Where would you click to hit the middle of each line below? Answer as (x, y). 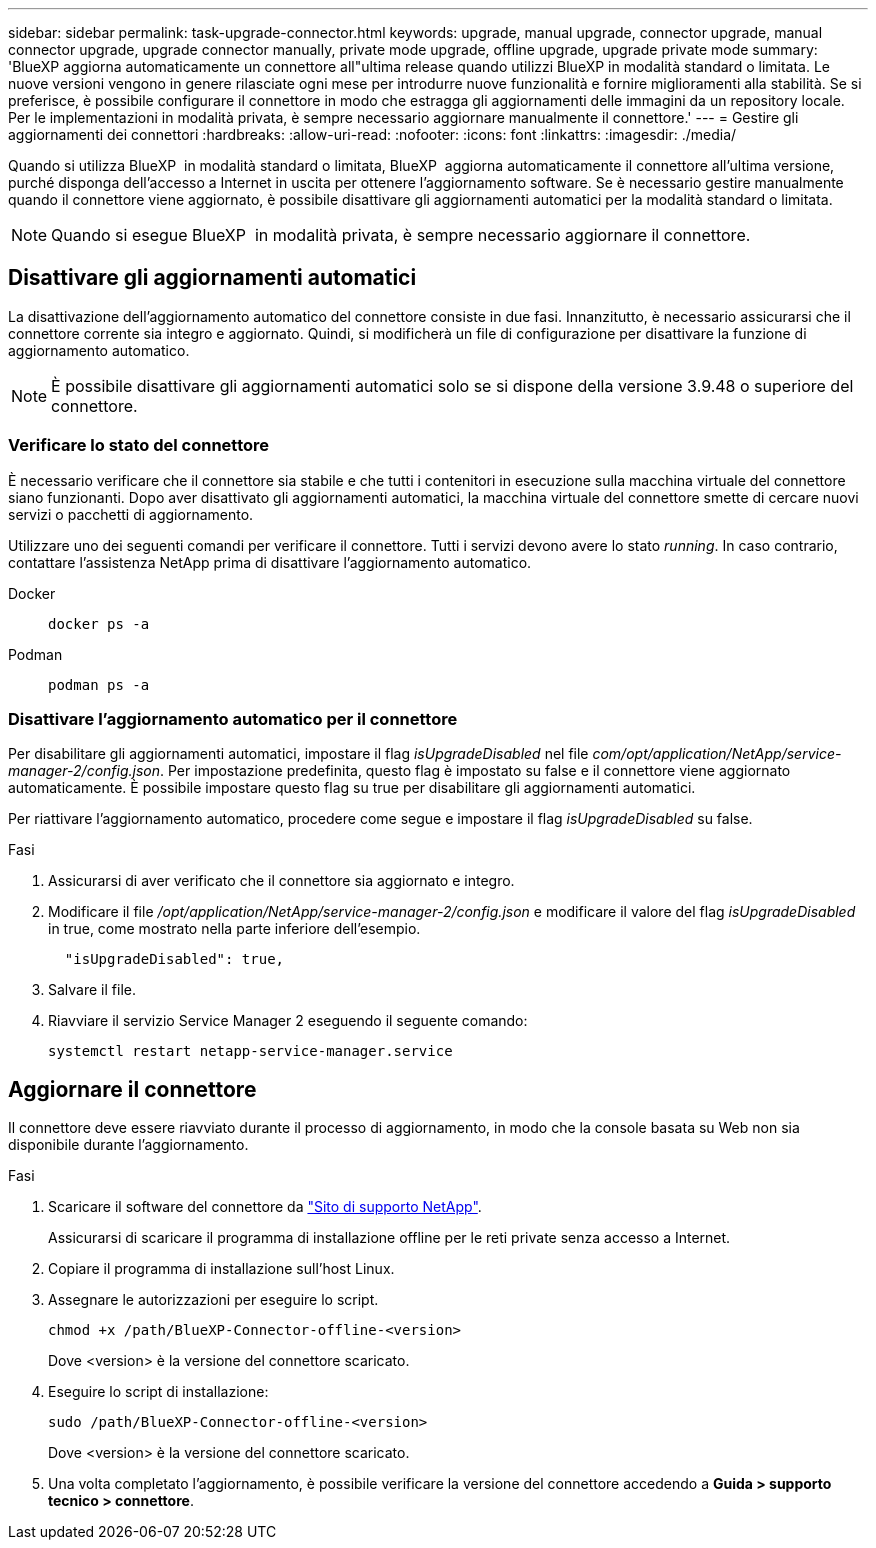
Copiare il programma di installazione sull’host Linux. (221, 1269)
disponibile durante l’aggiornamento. (128, 1145)
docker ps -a (99, 623)
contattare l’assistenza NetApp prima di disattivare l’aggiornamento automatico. (270, 562)
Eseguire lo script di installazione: (158, 1392)
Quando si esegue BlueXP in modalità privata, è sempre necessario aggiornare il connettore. (401, 235)
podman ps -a (99, 684)
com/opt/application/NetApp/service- (717, 754)
